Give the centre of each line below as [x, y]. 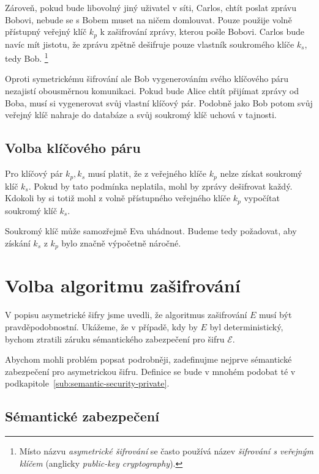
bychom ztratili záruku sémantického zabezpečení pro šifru [115, 339]
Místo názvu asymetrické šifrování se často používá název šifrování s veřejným [166, 451]
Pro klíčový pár [34, 173]
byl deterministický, [246, 326]
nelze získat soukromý [261, 173]
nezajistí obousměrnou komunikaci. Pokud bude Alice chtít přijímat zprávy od [152, 91]
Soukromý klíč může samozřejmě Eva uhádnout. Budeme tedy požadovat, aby [151, 231]
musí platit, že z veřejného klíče [147, 173]
